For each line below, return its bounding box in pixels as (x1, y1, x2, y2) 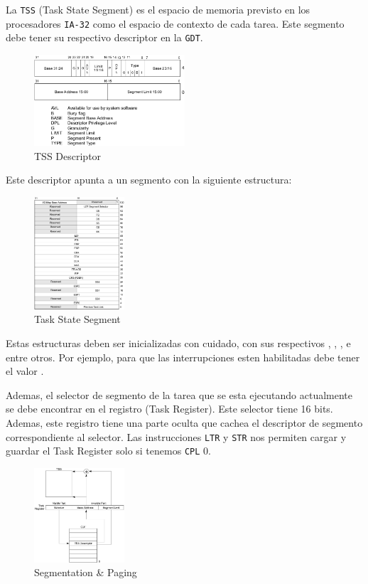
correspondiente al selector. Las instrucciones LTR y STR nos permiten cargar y (6, 429, 347, 444)
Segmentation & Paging (34, 565, 137, 580)
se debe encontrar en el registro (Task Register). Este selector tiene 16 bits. (6, 401, 333, 416)
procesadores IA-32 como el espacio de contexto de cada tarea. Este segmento (6, 16, 345, 31)
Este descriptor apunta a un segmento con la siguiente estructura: (6, 172, 292, 187)
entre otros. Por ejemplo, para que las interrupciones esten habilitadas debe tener (6, 349, 360, 364)
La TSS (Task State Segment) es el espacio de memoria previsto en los (6, 2, 310, 16)
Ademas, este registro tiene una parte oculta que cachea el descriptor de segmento (6, 415, 363, 430)
